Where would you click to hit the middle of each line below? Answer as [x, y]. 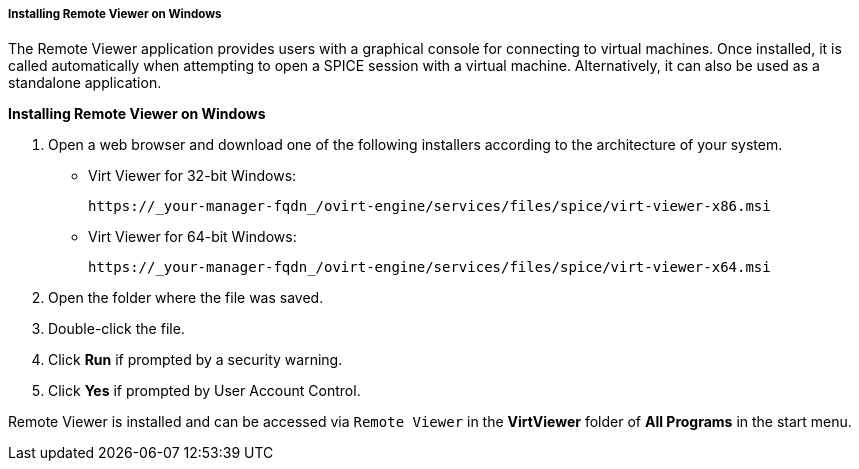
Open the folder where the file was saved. [186, 298]
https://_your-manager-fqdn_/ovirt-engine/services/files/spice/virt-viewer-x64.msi [429, 267]
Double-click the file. [116, 329]
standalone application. [85, 83]
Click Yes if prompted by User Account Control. [204, 391]
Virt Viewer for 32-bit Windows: [192, 176]
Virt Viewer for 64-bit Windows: [192, 237]
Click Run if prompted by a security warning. [195, 360]
